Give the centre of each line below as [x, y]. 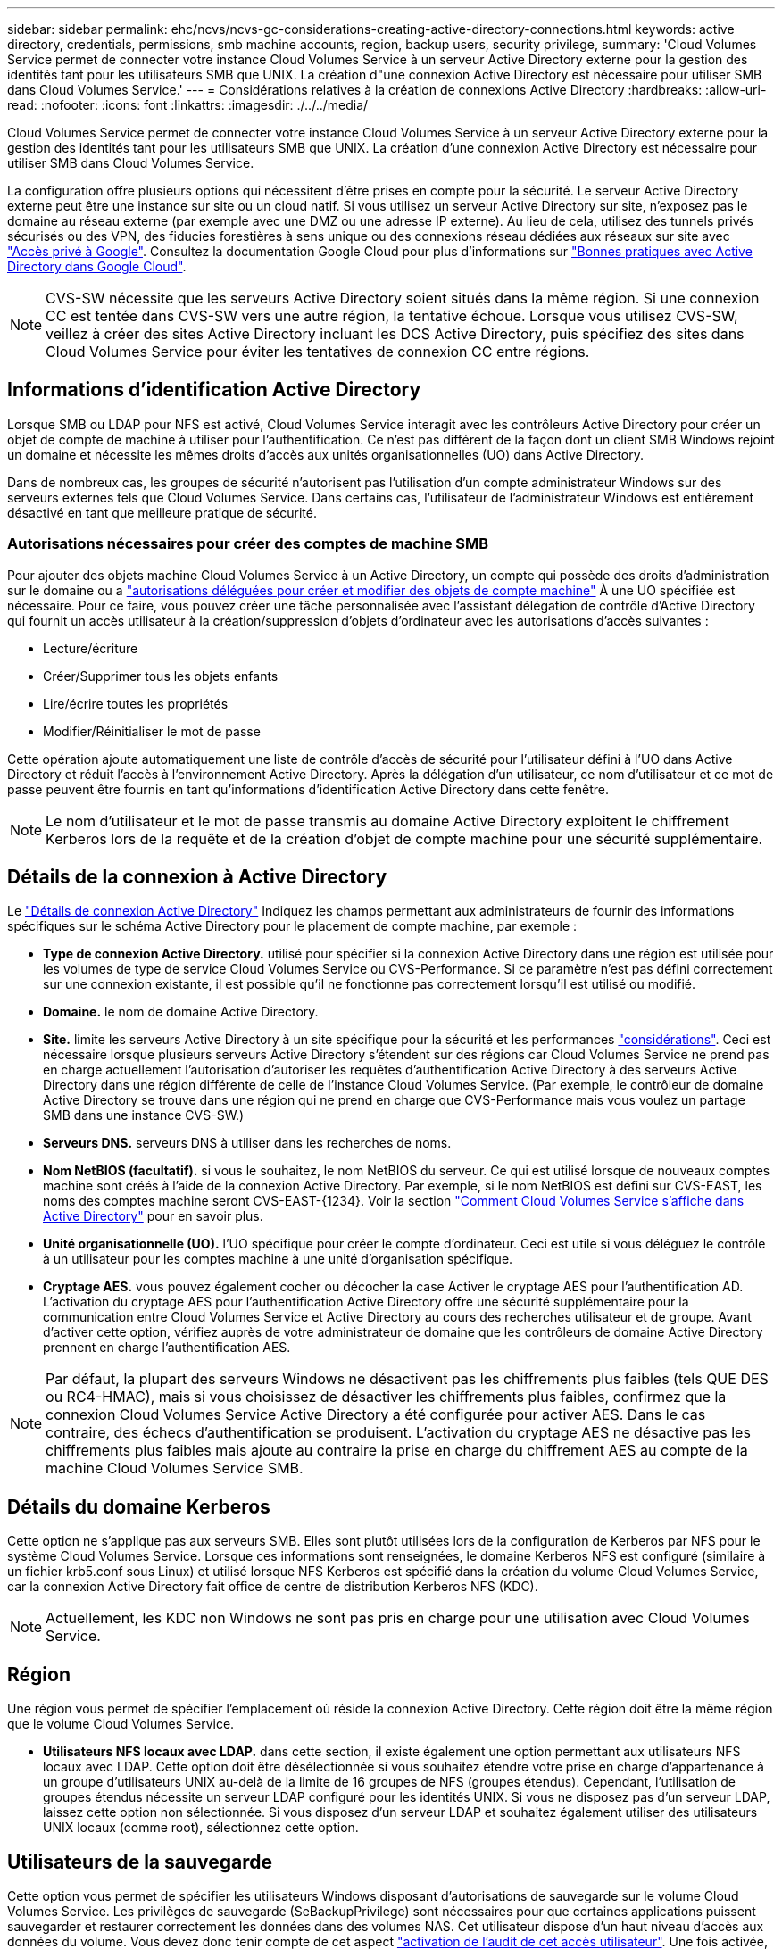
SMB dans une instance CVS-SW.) [144, 1115]
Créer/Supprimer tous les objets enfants [161, 676]
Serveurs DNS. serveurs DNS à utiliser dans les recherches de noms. [247, 1143]
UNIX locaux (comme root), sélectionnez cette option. [201, 1828]
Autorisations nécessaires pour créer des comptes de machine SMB [248, 544]
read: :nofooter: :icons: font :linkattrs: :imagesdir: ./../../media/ [188, 105]
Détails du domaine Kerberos [139, 1506]
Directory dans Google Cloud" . [97, 266]
